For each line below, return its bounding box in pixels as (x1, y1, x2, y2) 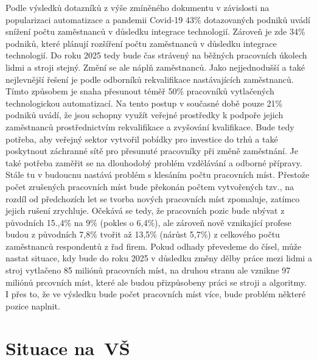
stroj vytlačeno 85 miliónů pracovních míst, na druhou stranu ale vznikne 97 (5, 264, 291, 277)
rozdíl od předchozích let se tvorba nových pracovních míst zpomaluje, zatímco (5, 192, 300, 205)
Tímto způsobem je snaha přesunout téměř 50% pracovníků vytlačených (5, 85, 274, 97)
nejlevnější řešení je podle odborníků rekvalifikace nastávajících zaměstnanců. (5, 72, 294, 85)
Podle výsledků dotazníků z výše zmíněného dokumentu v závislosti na (5, 1, 270, 13)
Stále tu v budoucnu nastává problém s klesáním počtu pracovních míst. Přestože (5, 168, 310, 181)
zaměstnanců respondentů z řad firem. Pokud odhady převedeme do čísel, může (5, 239, 302, 252)
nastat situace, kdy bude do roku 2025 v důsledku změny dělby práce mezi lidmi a (5, 252, 312, 264)
